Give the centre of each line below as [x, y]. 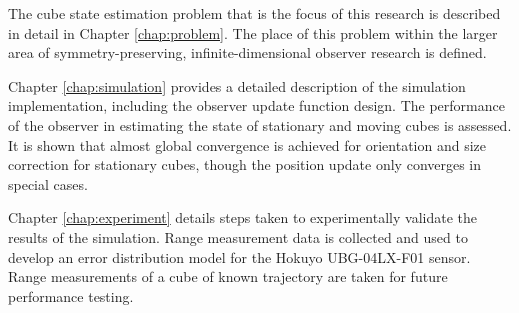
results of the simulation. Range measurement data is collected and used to [238, 236]
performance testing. [71, 295]
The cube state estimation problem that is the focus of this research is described [254, 13]
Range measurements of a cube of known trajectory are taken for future [228, 276]
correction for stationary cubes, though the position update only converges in [245, 164]
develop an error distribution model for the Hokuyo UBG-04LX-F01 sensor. [239, 256]
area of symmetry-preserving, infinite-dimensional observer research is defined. [247, 52]
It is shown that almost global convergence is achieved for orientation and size [247, 144]
